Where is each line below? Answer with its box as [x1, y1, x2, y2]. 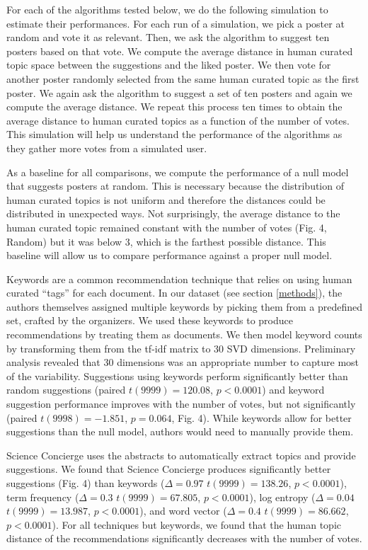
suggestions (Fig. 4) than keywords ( [6, 476, 165, 490]
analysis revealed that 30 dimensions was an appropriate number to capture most [6, 355, 360, 369]
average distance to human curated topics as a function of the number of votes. [6, 113, 350, 127]
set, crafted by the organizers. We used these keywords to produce [6, 313, 293, 328]
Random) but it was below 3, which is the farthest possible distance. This [6, 234, 326, 248]
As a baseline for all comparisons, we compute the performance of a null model [6, 164, 349, 179]
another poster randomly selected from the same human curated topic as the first [6, 71, 360, 86]
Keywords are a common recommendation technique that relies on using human [6, 271, 352, 286]
